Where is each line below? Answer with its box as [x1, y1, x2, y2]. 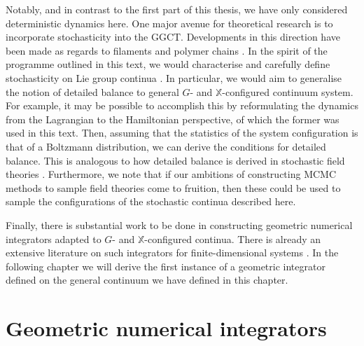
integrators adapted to [6, 231, 101, 246]
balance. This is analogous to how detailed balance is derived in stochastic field [6, 153, 345, 167]
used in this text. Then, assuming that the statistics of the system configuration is [6, 125, 358, 140]
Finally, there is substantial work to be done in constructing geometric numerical [6, 217, 353, 232]
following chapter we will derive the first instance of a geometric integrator [6, 258, 325, 273]
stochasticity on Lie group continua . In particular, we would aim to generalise [6, 70, 342, 85]
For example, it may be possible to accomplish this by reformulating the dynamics [6, 98, 358, 113]
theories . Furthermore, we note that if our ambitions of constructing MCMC [6, 167, 337, 181]
